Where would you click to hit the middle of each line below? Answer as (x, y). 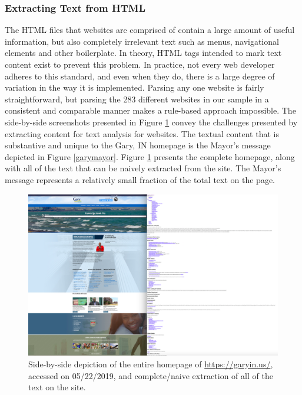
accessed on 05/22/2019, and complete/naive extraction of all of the (151, 375)
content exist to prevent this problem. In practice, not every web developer (140, 64)
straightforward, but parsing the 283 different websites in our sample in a (137, 99)
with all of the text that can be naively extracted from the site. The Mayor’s (143, 168)
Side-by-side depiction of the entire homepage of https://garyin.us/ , (151, 364)
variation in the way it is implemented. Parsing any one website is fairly (135, 87)
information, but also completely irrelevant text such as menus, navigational (142, 41)
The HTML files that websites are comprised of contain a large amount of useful (150, 30)
